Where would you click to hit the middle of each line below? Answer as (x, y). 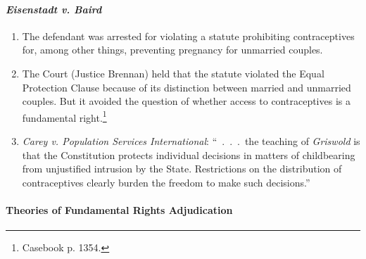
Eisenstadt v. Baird (54, 9)
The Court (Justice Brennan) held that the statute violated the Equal (173, 73)
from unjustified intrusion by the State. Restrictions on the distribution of (182, 169)
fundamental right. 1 (64, 116)
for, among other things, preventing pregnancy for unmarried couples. (172, 50)
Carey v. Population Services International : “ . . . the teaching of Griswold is (191, 141)
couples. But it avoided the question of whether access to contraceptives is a (186, 101)
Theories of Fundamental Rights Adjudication (119, 209)
